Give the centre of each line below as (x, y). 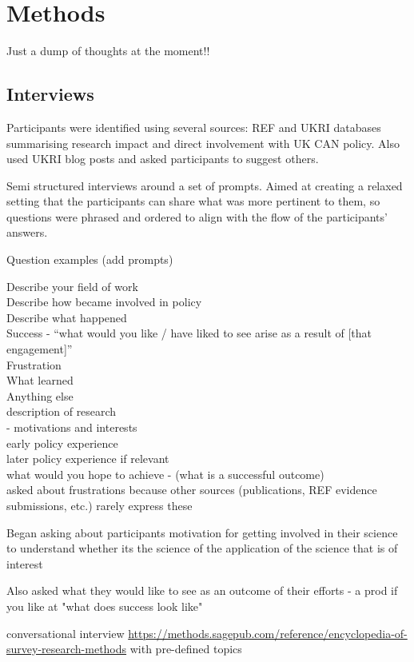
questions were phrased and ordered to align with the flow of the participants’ (197, 216)
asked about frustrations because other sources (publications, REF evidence (192, 490)
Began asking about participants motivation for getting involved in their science (202, 532)
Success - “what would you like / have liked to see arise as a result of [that (189, 333)
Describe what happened (67, 317)
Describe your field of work (72, 286)
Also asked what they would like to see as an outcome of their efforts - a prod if (202, 590)
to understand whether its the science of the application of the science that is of (202, 548)
